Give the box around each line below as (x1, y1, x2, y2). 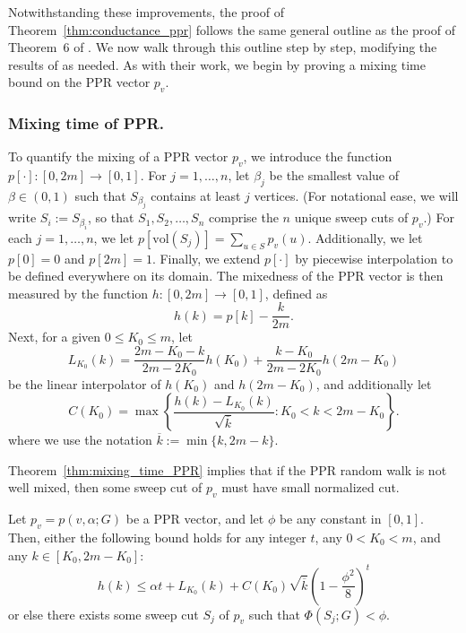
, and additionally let (315, 374, 432, 393)
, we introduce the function (243, 147, 393, 166)
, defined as (264, 283, 328, 302)
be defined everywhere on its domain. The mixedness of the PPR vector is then (8, 266, 444, 285)
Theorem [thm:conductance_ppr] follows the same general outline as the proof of (8, 20, 455, 39)
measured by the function (8, 283, 149, 302)
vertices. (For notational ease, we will (254, 186, 459, 204)
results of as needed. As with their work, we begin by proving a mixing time (8, 55, 426, 74)
